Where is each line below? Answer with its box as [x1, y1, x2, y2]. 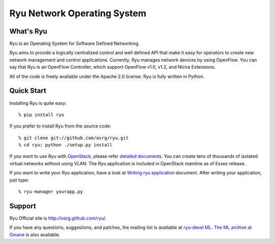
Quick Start [9, 86, 46, 95]
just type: [9, 177, 30, 183]
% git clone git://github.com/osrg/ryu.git [18, 135, 129, 141]
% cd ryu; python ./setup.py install [18, 142, 113, 148]
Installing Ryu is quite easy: [9, 100, 67, 106]
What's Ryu [9, 27, 47, 36]
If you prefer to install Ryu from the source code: [9, 123, 112, 129]
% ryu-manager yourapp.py [18, 189, 84, 195]
